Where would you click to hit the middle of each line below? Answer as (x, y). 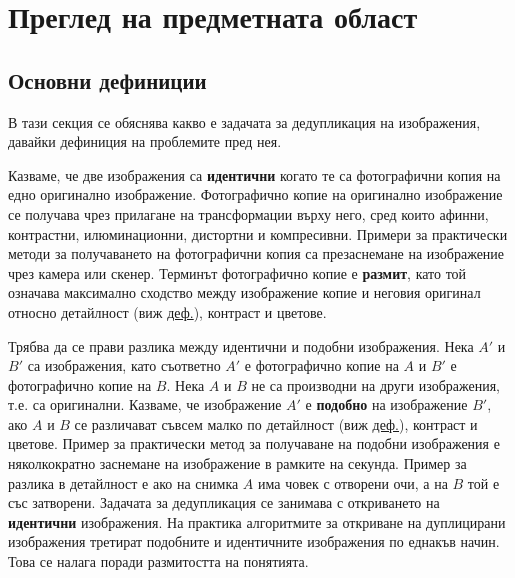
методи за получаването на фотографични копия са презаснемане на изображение (256, 253)
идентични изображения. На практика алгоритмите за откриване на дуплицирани (257, 521)
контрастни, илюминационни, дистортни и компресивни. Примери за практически (258, 233)
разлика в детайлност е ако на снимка (123, 482)
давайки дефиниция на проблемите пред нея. (145, 141)
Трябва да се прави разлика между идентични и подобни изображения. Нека (241, 345)
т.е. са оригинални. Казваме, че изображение (145, 404)
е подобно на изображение (386, 404)
